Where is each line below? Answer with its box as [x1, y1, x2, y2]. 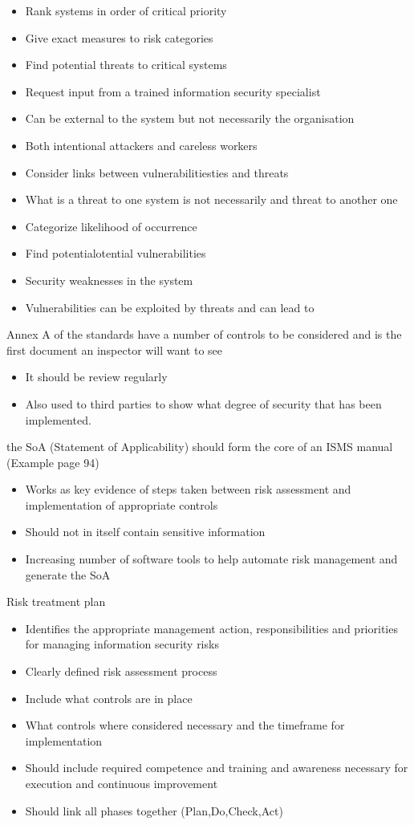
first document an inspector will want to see [6, 341, 223, 358]
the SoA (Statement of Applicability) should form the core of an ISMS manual [6, 438, 393, 455]
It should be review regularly [25, 368, 168, 385]
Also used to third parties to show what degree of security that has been [25, 395, 382, 412]
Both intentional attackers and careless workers [25, 136, 258, 153]
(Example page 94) [6, 453, 99, 470]
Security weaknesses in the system [25, 271, 193, 288]
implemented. [25, 411, 91, 428]
